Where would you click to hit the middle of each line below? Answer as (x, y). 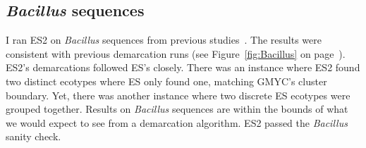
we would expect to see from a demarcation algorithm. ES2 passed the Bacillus (177, 122)
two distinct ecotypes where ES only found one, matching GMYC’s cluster (166, 81)
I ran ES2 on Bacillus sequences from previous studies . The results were (164, 40)
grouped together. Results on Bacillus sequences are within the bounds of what (177, 109)
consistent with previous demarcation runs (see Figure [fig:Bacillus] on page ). (176, 53)
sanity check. (33, 136)
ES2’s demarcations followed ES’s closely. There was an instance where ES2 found (183, 67)
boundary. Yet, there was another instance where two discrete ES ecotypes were (178, 95)
